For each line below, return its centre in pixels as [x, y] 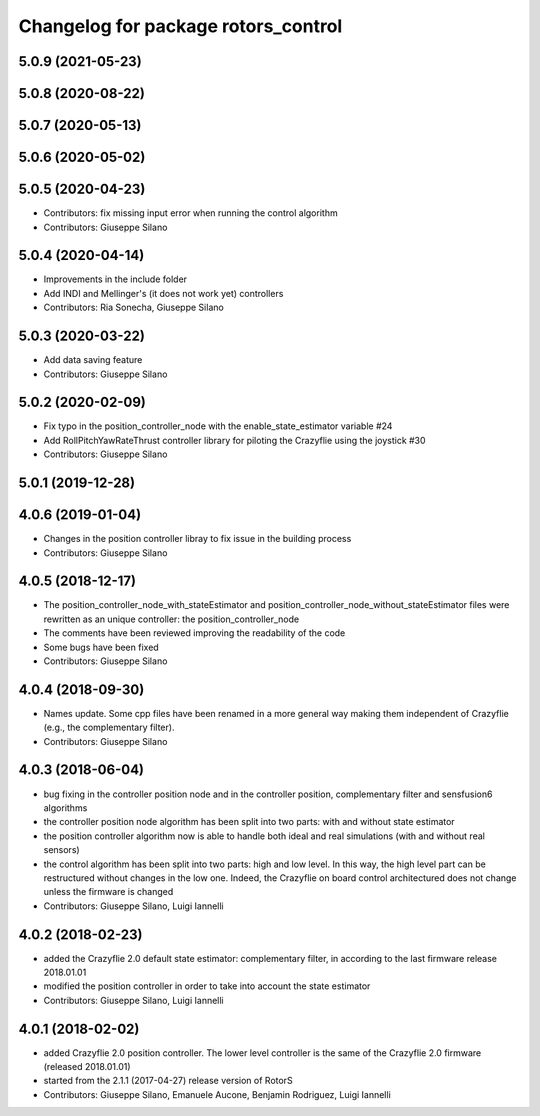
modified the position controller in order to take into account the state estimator [207, 986]
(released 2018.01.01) [87, 1067]
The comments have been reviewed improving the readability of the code [194, 633]
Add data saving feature [93, 360]
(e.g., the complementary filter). [109, 727]
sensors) [61, 850]
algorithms [65, 807]
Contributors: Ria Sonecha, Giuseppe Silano [133, 307]
